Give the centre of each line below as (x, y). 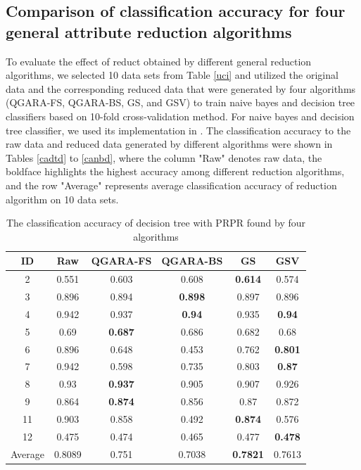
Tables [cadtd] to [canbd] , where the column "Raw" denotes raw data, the (164, 157)
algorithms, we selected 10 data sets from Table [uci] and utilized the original (172, 75)
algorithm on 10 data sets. (62, 199)
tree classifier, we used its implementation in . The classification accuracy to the (178, 130)
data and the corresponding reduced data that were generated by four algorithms (181, 88)
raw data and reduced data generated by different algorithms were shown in (169, 144)
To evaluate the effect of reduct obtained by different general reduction (159, 61)
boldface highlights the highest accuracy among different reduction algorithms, (175, 171)
